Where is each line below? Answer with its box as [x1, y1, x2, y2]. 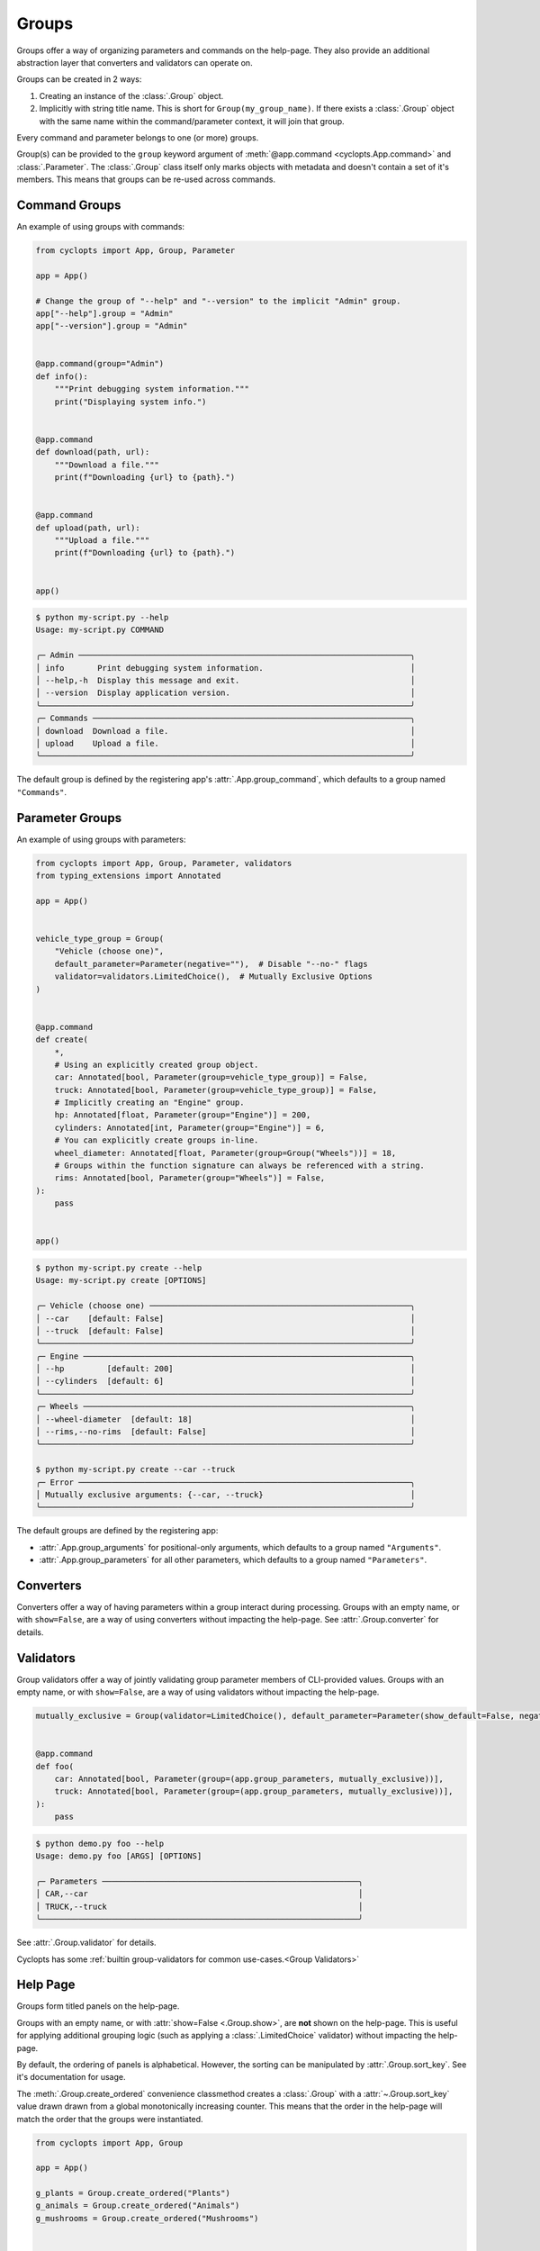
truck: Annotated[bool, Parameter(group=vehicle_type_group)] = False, [54, 1085, 378, 1095]
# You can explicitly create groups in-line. [54, 1135, 259, 1145]
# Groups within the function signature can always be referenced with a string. [54, 1161, 425, 1171]
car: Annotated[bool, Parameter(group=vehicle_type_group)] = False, [54, 1072, 368, 1082]
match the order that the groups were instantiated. [16, 2113, 203, 2124]
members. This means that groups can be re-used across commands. [16, 174, 276, 185]
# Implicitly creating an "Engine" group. [54, 1098, 245, 1107]
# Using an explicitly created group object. [54, 1059, 259, 1070]
